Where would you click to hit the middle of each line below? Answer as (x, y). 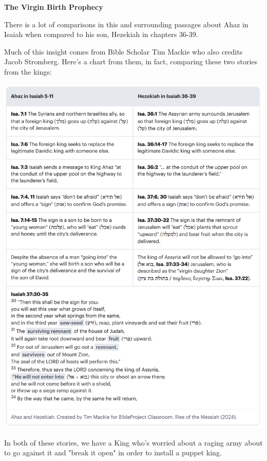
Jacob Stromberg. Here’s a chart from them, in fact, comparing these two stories (131, 61)
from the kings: (28, 71)
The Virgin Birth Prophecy (54, 7)
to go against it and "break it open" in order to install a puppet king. (113, 453)
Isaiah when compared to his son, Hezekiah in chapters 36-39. (101, 34)
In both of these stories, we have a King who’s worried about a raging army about (133, 442)
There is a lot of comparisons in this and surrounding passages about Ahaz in (126, 24)
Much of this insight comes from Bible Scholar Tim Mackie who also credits (123, 51)
